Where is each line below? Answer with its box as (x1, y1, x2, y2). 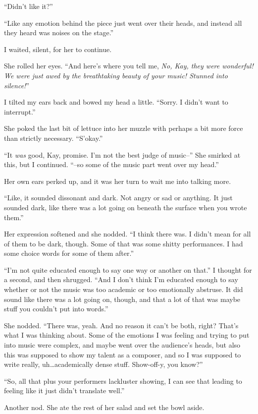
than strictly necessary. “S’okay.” (4, 132, 103, 143)
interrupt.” (4, 106, 36, 117)
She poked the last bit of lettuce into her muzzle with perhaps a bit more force (4, 123, 243, 133)
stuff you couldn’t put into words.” (4, 303, 108, 314)
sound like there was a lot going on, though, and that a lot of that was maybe (4, 294, 241, 304)
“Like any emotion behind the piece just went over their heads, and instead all (4, 17, 242, 28)
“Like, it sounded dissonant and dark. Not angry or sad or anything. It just (4, 192, 233, 203)
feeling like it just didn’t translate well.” (4, 385, 125, 396)
